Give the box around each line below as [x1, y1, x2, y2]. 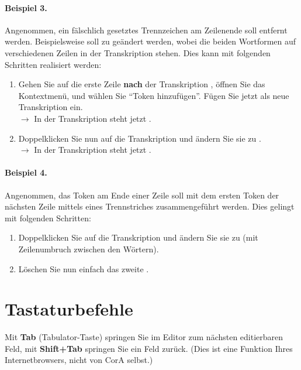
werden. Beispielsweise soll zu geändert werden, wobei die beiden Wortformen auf [5, 35, 296, 47]
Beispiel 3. [5, 1, 47, 13]
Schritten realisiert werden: [5, 58, 102, 70]
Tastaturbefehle [5, 297, 133, 321]
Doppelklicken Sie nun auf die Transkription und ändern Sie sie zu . [18, 132, 261, 144]
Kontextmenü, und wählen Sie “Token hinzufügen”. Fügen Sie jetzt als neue [18, 89, 289, 101]
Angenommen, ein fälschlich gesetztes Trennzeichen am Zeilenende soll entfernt [5, 23, 288, 36]
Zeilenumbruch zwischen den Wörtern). [18, 242, 159, 255]
